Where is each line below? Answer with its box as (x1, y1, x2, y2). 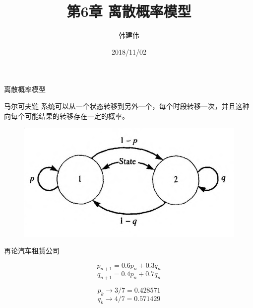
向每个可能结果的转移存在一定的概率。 (4, 110, 129, 121)
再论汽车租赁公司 (4, 245, 60, 256)
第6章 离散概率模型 (66, 1, 191, 21)
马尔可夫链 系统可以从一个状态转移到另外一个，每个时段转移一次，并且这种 (4, 100, 250, 111)
